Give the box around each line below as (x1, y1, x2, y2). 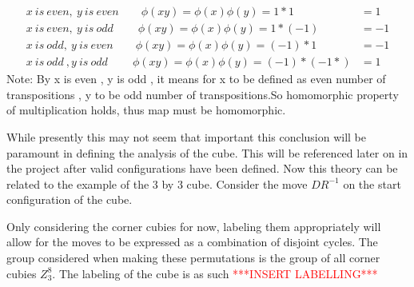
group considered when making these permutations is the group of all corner (6, 249, 380, 266)
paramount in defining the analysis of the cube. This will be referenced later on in (6, 144, 408, 161)
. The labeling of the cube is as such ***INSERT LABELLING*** (52, 265, 378, 281)
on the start (343, 175, 401, 192)
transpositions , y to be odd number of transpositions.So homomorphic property (6, 86, 399, 102)
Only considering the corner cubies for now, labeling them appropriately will (6, 217, 381, 234)
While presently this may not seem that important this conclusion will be (6, 128, 367, 145)
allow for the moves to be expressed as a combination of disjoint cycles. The (6, 233, 378, 250)
